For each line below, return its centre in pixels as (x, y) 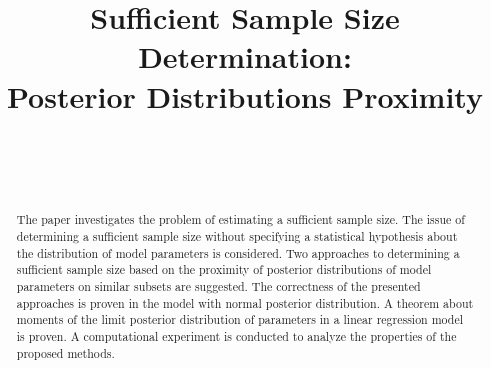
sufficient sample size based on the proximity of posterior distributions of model (224, 269)
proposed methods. (65, 352)
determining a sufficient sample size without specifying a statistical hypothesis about (237, 236)
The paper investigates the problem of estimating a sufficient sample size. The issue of (240, 219)
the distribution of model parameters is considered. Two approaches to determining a (238, 252)
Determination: (245, 56)
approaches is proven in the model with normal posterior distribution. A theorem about (245, 302)
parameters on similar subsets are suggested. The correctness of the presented (218, 286)
